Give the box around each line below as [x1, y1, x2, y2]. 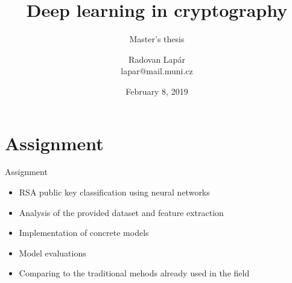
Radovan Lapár [129, 52, 185, 65]
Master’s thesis [129, 33, 185, 45]
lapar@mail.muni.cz [121, 65, 193, 77]
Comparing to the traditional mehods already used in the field [19, 267, 250, 279]
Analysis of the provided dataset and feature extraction [19, 206, 224, 218]
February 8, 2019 [125, 84, 188, 97]
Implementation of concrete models [19, 226, 149, 239]
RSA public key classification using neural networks [19, 186, 210, 199]
